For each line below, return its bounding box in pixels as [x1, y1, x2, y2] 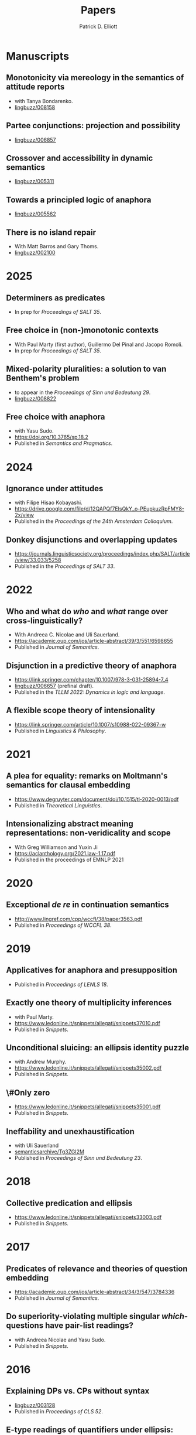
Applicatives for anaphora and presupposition [6, 965, 177, 975]
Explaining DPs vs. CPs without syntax [6, 1386, 150, 1396]
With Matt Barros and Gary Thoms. [14, 243, 99, 249]
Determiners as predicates [6, 293, 105, 303]
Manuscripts [6, 49, 69, 63]
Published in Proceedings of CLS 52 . [14, 1407, 104, 1415]
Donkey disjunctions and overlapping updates [6, 535, 177, 544]
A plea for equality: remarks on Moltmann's [6, 771, 168, 781]
